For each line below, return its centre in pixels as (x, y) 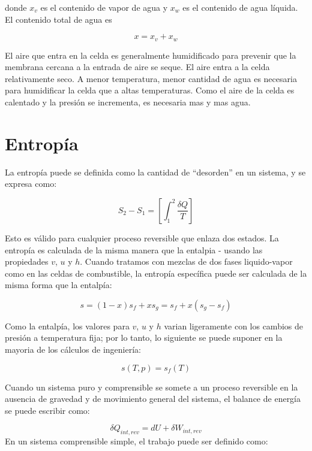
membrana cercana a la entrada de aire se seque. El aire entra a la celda (137, 67)
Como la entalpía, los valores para (67, 326)
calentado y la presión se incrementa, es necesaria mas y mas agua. (128, 102)
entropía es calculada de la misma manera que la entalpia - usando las (134, 249)
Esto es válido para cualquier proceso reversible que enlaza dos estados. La (142, 237)
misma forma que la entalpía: (58, 285)
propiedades (27, 261)
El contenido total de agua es (58, 19)
